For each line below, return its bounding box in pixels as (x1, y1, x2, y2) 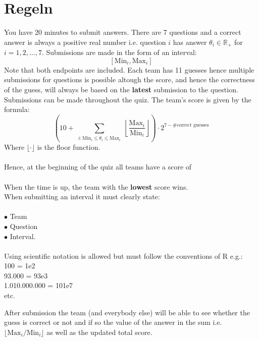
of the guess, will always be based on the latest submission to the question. (4, 84, 238, 94)
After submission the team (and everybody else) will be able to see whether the (4, 307, 250, 317)
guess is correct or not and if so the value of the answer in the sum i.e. (4, 317, 222, 327)
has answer (173, 36, 207, 47)
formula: (4, 104, 30, 115)
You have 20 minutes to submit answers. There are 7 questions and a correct (4, 27, 241, 37)
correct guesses (177, 123, 209, 128)
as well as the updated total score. (46, 326, 152, 337)
